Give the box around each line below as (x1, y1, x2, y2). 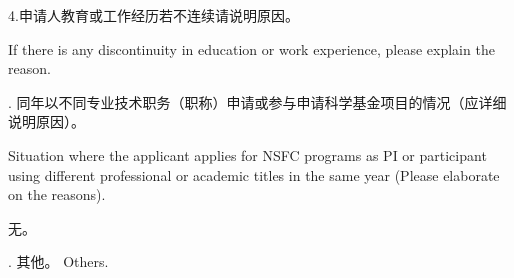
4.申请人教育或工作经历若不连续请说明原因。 (8, 5, 299, 25)
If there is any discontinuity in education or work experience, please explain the (8, 38, 495, 59)
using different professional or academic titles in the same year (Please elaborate (8, 164, 500, 185)
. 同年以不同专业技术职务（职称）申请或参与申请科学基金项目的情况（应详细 (8, 91, 507, 112)
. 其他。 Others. (8, 251, 109, 272)
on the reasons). (8, 184, 106, 205)
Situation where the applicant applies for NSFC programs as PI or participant (8, 144, 487, 165)
